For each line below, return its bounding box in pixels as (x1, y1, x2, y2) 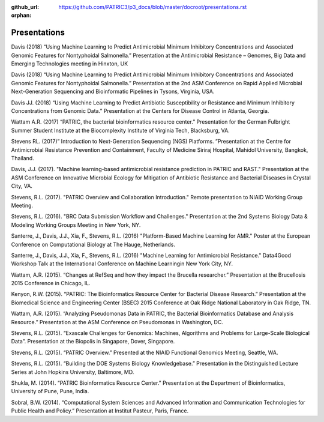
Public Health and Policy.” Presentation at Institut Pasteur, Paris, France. (11, 407, 189, 414)
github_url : (11, 4, 39, 10)
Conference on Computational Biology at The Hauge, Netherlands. (11, 241, 175, 248)
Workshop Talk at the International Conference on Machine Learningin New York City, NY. (11, 260, 233, 267)
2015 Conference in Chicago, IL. (11, 280, 91, 287)
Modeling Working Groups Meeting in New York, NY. (11, 221, 141, 228)
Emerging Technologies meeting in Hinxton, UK (11, 60, 128, 67)
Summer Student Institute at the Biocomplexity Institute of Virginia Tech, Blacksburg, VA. (11, 127, 230, 134)
